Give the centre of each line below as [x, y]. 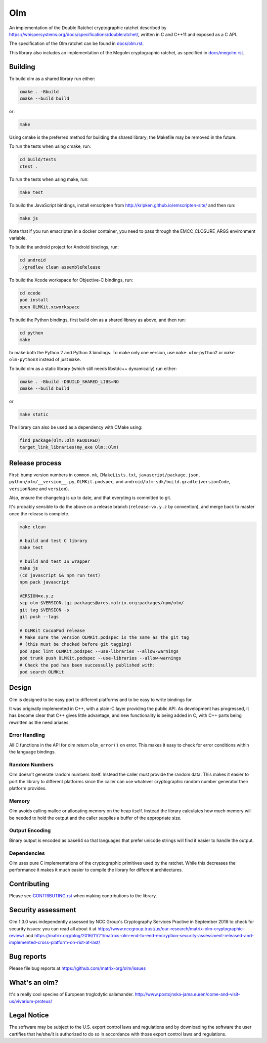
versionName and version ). [39, 489]
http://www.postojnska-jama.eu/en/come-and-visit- [188, 994]
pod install [34, 300]
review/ [17, 935]
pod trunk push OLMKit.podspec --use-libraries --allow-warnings [100, 658]
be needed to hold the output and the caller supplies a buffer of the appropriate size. [95, 818]
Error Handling [27, 735]
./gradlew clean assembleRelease [60, 267]
